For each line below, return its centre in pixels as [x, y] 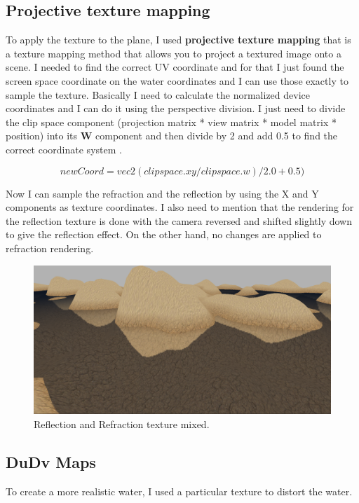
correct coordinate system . [64, 149]
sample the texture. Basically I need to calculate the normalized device [158, 94]
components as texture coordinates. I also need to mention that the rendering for [180, 207]
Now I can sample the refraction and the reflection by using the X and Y [162, 193]
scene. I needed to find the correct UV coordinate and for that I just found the [175, 67]
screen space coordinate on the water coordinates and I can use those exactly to [177, 80]
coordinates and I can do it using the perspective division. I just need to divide [176, 108]
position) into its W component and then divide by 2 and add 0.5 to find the [172, 136]
